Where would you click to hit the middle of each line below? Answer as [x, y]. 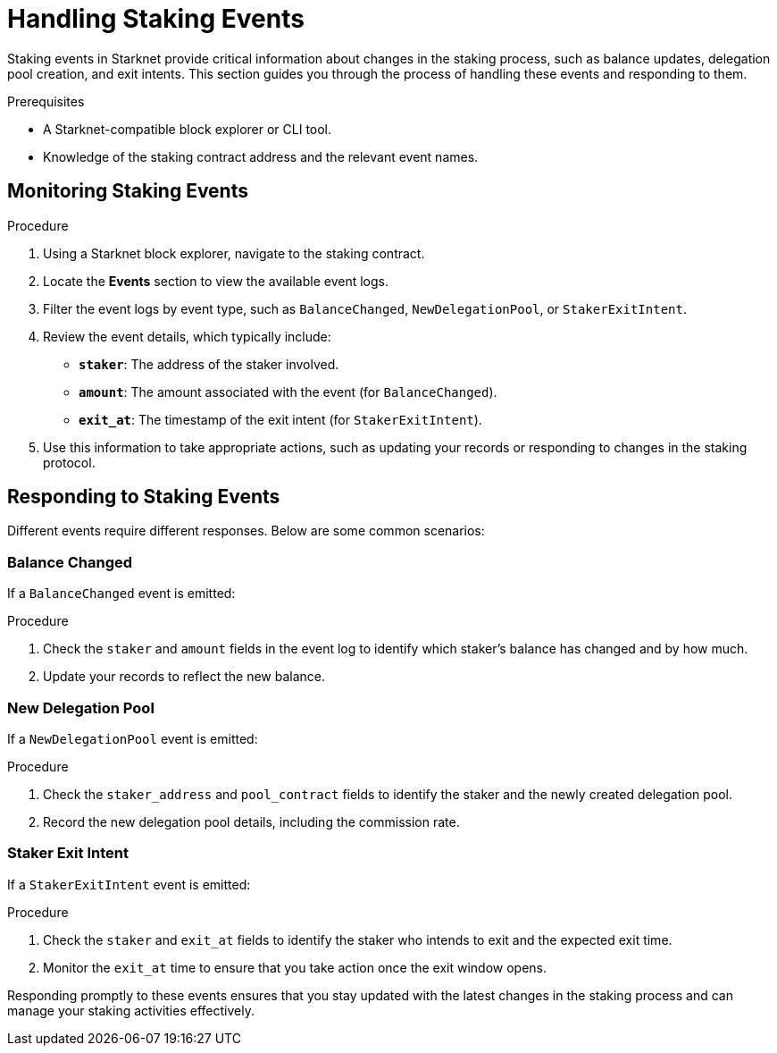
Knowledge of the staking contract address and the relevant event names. [261, 156]
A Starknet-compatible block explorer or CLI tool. [188, 129]
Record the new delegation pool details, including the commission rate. [251, 821]
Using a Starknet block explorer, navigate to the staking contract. [234, 253]
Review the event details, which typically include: [187, 336]
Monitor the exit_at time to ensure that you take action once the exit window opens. [295, 967]
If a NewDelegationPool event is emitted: [133, 738]
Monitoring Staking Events [128, 191]
